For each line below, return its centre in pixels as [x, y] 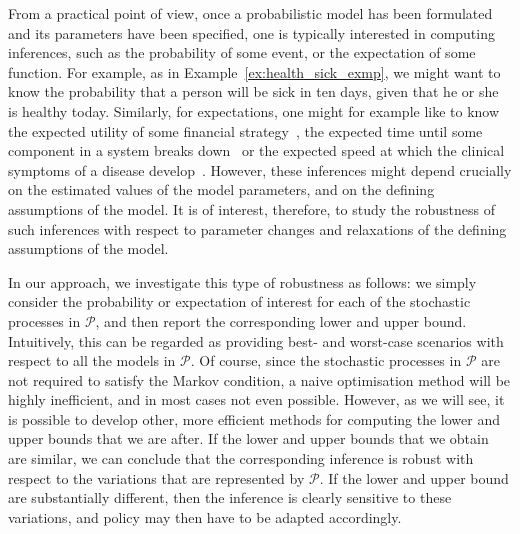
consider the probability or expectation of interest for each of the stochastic [239, 301]
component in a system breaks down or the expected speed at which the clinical [256, 150]
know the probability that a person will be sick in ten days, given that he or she [253, 91]
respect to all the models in [92, 360]
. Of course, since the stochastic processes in [326, 360]
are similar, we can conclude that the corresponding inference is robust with [241, 458]
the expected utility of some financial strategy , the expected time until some [245, 130]
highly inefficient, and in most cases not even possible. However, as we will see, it [256, 399]
